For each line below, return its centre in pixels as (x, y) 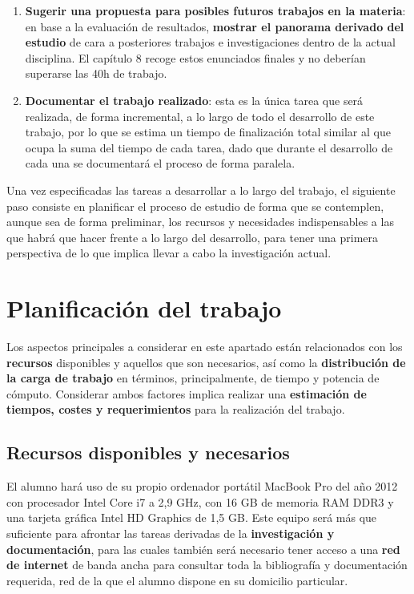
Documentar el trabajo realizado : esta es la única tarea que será (194, 100)
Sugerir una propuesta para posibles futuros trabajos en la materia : (215, 10)
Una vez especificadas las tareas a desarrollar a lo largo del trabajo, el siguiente (201, 190)
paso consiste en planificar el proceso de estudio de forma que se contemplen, (195, 206)
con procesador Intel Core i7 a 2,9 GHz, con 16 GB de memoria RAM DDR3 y (200, 501)
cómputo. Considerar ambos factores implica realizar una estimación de (187, 393)
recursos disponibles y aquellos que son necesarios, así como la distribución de (206, 362)
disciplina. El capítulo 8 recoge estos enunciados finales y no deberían (195, 57)
